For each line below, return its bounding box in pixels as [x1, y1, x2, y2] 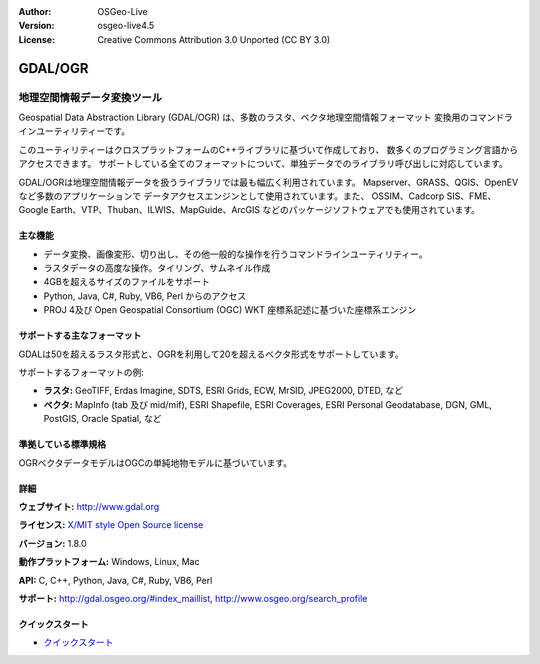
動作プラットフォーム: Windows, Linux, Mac [18, 556, 200, 568]
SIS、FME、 [446, 190, 497, 202]
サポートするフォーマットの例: [18, 366, 145, 379]
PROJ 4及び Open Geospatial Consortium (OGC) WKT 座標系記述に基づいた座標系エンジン [43, 304, 417, 316]
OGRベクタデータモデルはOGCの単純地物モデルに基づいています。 [18, 456, 293, 469]
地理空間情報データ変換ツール [18, 90, 163, 104]
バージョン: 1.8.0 [18, 537, 87, 549]
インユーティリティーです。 [18, 125, 131, 137]
